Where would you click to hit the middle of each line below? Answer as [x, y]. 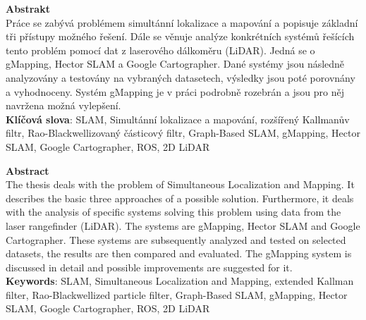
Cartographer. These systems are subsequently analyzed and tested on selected [176, 239]
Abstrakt [28, 8]
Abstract [28, 170]
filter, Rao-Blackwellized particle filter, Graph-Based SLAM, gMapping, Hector [177, 294]
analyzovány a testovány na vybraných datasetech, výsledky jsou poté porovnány [181, 77]
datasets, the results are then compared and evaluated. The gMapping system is [179, 253]
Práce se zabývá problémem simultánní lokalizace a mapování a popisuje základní [182, 22]
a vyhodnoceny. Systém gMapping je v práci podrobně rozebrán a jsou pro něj [175, 91]
